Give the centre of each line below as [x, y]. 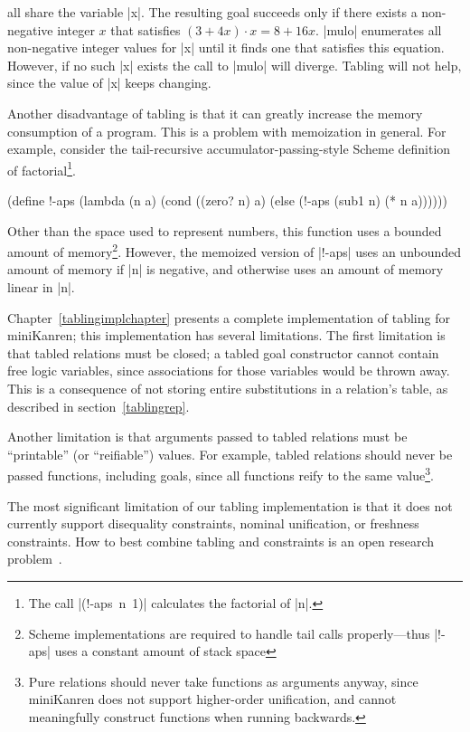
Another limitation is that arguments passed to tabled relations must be [207, 437]
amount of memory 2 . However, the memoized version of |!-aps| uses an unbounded [235, 250]
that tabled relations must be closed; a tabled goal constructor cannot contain [223, 352]
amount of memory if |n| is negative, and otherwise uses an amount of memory [226, 269]
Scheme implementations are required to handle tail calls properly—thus [229, 633]
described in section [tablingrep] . [99, 406]
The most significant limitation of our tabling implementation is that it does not [230, 505]
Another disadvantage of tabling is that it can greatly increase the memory [215, 113]
